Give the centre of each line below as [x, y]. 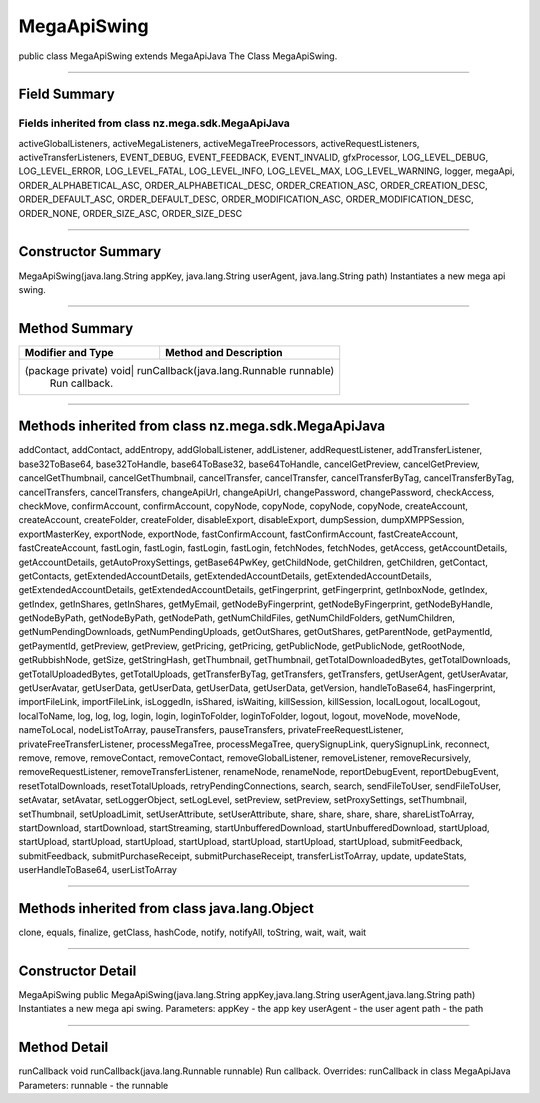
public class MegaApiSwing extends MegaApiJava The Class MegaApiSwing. [178, 56]
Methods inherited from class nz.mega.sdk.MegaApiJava [202, 426]
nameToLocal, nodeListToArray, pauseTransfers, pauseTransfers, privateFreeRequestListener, [211, 730]
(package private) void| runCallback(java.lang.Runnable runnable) [179, 370]
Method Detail [63, 1047]
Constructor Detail [77, 970]
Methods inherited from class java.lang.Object [166, 908]
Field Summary [66, 94]
